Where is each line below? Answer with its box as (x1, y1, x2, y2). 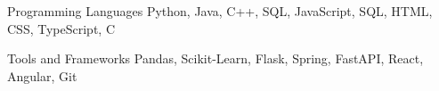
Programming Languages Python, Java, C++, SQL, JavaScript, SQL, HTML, (7, 2, 433, 20)
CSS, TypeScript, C (7, 19, 116, 37)
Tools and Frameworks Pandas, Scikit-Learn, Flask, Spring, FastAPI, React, (7, 49, 424, 68)
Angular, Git (7, 66, 77, 85)
